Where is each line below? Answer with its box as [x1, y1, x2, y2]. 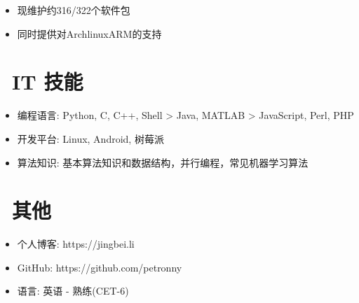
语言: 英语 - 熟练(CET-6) [17, 283, 129, 298]
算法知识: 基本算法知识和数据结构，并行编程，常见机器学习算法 [17, 155, 309, 169]
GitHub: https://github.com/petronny [17, 260, 182, 274]
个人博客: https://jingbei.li [17, 237, 135, 251]
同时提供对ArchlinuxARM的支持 [17, 26, 162, 41]
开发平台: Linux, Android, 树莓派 [17, 131, 164, 146]
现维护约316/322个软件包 [17, 3, 130, 17]
